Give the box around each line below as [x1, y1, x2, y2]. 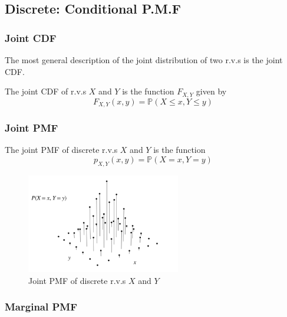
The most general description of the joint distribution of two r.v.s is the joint [5, 54, 283, 66]
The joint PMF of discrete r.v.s [5, 143, 118, 156]
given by [196, 85, 227, 97]
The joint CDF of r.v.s [5, 85, 87, 97]
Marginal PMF [5, 299, 78, 314]
